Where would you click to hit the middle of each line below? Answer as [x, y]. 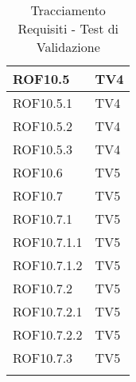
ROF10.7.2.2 [48, 334]
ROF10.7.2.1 [48, 311]
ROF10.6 [38, 172]
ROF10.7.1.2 [48, 265]
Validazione [68, 47]
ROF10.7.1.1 [48, 242]
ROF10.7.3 [43, 358]
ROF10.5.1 [43, 103]
